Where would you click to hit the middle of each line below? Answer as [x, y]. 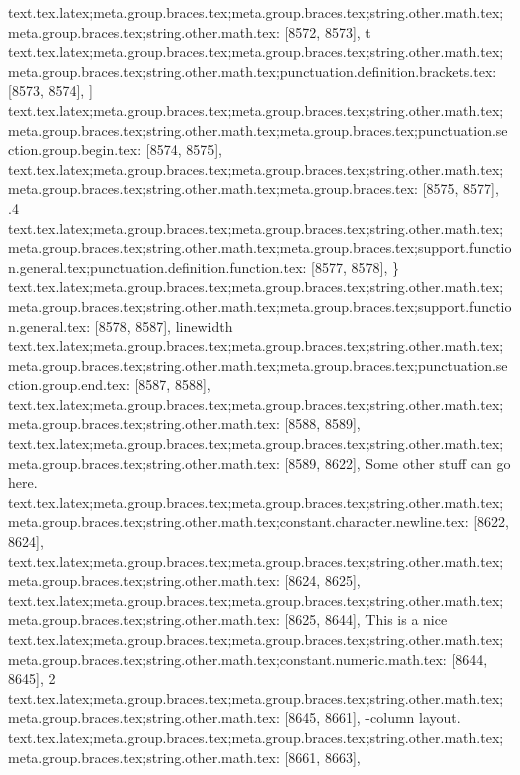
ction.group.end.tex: [69, 384]
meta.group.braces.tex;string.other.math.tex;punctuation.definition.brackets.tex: [252, 70]
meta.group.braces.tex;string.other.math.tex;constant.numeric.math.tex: [227, 658]
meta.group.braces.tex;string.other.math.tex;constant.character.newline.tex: [238, 521]
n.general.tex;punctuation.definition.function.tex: [157, 266]
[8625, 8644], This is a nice [366, 619]
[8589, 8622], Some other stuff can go [397, 462]
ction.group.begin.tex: [75, 149]
